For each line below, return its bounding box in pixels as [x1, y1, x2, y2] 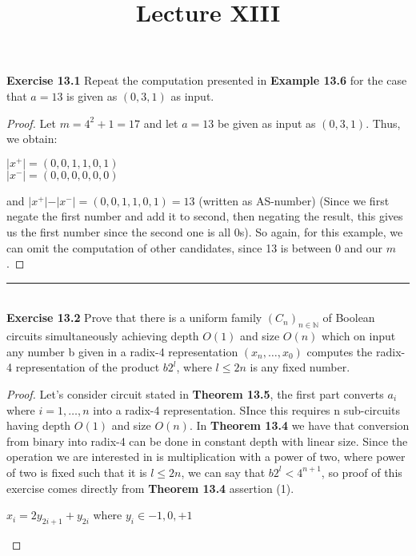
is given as [66, 87, 118, 104]
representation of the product [15, 359, 160, 375]
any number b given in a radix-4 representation [6, 343, 238, 359]
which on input [322, 328, 396, 344]
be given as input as [217, 114, 316, 131]
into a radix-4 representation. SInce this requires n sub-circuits [93, 401, 400, 418]
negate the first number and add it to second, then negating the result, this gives [6, 208, 403, 224]
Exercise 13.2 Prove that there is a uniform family [6, 309, 262, 326]
